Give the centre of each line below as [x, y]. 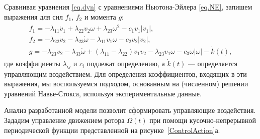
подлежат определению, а [126, 63]
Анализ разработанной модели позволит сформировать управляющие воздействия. [130, 110]
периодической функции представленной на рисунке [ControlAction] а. [112, 130]
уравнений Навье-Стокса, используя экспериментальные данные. [103, 93]
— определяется [213, 63]
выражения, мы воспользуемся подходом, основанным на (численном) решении [126, 84]
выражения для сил [33, 16]
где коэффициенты [32, 63]
